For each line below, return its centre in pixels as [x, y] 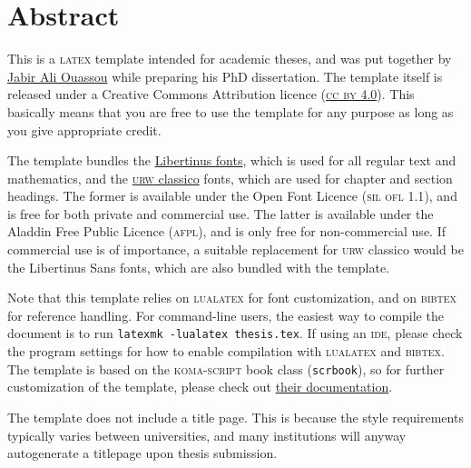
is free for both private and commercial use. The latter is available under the [221, 213]
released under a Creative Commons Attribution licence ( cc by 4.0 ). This [211, 94]
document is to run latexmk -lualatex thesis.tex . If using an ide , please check [235, 333]
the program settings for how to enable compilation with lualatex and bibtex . [226, 351]
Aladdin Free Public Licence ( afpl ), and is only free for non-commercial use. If [226, 231]
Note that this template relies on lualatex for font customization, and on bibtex [232, 298]
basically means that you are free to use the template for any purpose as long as [231, 111]
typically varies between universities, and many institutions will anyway [207, 435]
